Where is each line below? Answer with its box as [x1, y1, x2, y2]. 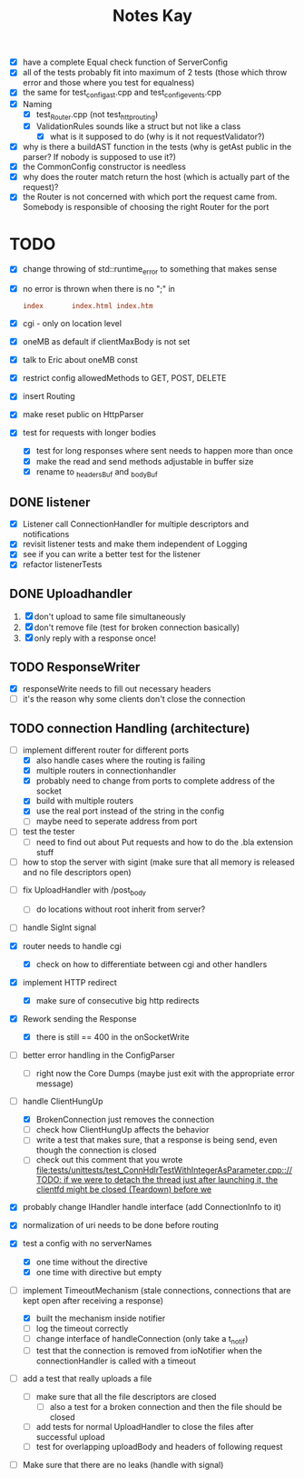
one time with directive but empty [35, 1266, 162, 1277]
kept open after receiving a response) [22, 1294, 164, 1305]
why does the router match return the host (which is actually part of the [22, 172, 290, 183]
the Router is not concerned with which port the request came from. [22, 192, 278, 203]
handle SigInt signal [22, 922, 97, 933]
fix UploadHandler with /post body [22, 884, 147, 897]
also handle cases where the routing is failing [35, 755, 206, 766]
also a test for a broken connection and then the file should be [49, 1401, 283, 1412]
